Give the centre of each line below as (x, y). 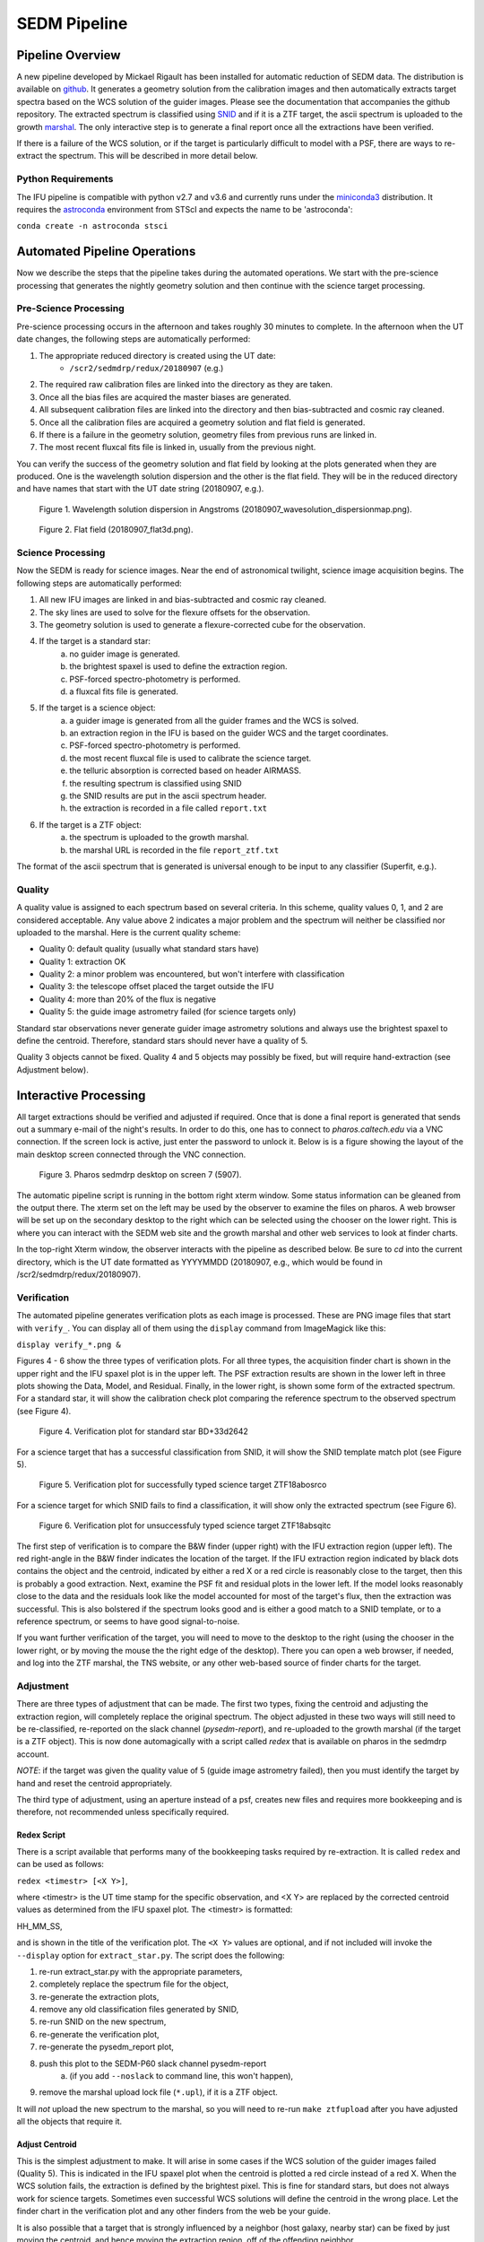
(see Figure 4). (44, 1411)
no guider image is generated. (125, 654)
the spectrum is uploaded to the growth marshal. (160, 838)
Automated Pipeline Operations (106, 252)
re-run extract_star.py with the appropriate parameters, (141, 1971)
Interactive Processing (81, 1095)
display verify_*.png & (69, 1344)
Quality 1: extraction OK (82, 961)
